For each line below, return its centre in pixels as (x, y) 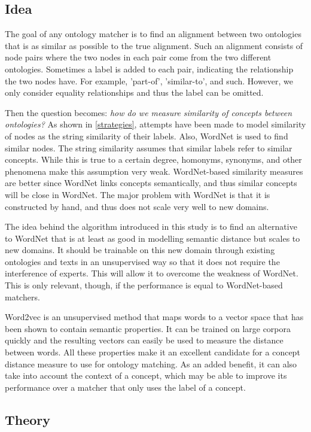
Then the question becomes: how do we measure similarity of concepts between (149, 112)
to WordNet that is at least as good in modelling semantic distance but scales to (153, 238)
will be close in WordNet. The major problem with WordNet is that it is (138, 194)
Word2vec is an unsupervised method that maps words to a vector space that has (154, 317)
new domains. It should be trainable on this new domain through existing (140, 250)
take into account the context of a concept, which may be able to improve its (146, 375)
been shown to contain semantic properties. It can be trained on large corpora (148, 328)
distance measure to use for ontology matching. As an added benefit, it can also (151, 363)
